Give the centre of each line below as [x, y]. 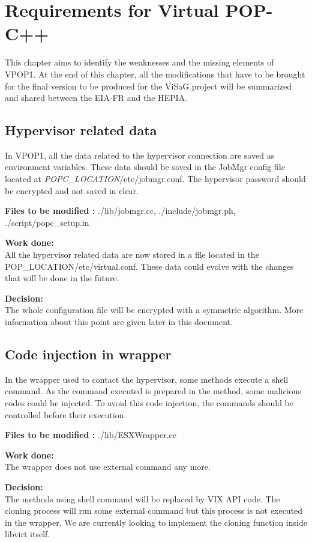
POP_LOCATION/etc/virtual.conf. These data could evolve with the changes [149, 266]
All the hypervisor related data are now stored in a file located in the [132, 254]
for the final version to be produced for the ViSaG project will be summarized [148, 86]
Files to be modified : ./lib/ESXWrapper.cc [91, 435]
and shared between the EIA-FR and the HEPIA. [96, 98]
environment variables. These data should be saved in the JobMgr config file [145, 167]
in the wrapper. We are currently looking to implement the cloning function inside [156, 522]
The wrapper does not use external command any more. [108, 467]
